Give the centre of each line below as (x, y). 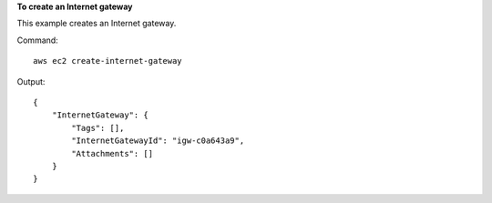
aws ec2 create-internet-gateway (108, 61)
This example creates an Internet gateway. (97, 24)
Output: (31, 81)
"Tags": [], (98, 128)
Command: (37, 40)
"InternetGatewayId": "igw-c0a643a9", (158, 141)
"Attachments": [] (113, 153)
